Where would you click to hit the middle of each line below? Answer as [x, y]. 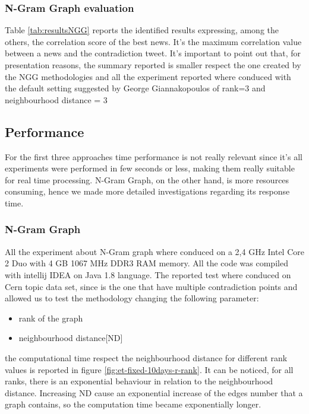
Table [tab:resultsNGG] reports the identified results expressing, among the [142, 30]
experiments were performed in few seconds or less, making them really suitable [150, 168]
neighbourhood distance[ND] [71, 338]
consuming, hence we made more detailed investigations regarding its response [147, 191]
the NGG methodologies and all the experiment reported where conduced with [148, 76]
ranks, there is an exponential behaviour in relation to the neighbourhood [139, 381]
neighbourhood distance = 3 [56, 99]
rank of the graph [51, 318]
